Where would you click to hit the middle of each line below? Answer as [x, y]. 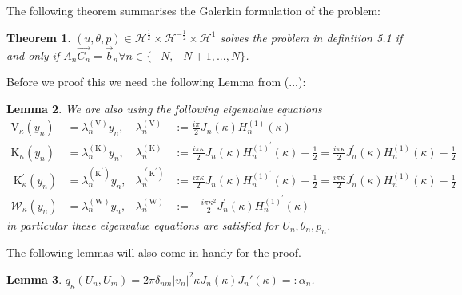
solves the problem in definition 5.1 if [311, 37]
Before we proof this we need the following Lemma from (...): [156, 82]
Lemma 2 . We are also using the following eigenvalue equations [164, 108]
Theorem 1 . [39, 37]
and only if [33, 55]
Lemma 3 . [34, 279]
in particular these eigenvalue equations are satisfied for [143, 224]
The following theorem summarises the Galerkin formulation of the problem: [193, 10]
